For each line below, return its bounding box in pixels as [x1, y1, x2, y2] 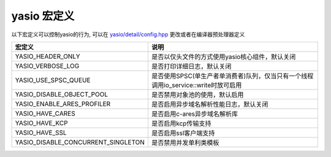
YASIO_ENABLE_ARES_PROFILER [15, 99, 111, 108]
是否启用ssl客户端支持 [151, 129, 215, 137]
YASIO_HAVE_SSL [15, 128, 67, 137]
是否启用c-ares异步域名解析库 [151, 109, 238, 118]
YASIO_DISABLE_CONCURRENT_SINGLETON [15, 138, 145, 147]
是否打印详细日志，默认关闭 [151, 62, 232, 71]
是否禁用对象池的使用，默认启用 [151, 90, 244, 99]
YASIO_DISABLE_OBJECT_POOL [15, 90, 108, 98]
